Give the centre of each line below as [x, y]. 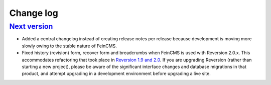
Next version [31, 26]
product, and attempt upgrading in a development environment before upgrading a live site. [116, 74]
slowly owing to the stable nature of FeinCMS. [70, 46]
